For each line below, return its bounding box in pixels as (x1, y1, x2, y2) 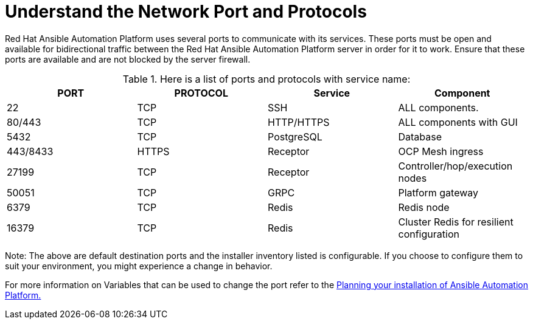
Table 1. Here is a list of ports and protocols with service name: (122, 72, 411, 85)
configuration (398, 227, 459, 240)
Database (398, 130, 442, 143)
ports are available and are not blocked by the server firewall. (5, 53, 251, 64)
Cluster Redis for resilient (398, 215, 514, 228)
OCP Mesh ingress (398, 145, 484, 157)
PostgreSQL (268, 130, 322, 143)
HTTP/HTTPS (268, 115, 330, 128)
